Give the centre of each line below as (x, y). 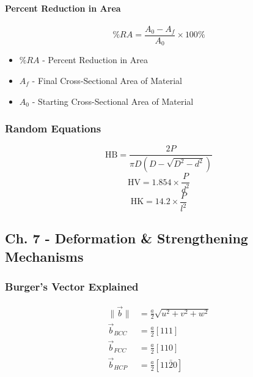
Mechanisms (44, 256)
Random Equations (53, 128)
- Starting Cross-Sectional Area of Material (113, 101)
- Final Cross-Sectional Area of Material (107, 80)
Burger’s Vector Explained (72, 287)
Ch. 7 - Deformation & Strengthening (127, 238)
